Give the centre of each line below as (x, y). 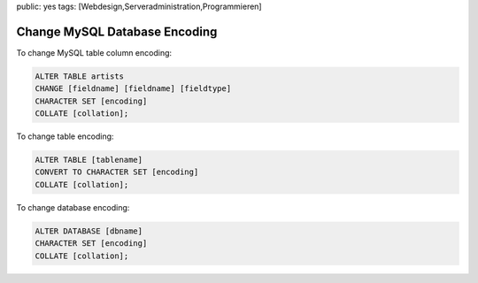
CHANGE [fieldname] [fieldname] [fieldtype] (133, 89)
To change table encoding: (65, 136)
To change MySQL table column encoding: (94, 52)
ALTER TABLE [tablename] (89, 160)
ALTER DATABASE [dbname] (89, 231)
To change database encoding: (73, 207)
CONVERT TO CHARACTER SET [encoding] (117, 172)
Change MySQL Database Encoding (117, 31)
